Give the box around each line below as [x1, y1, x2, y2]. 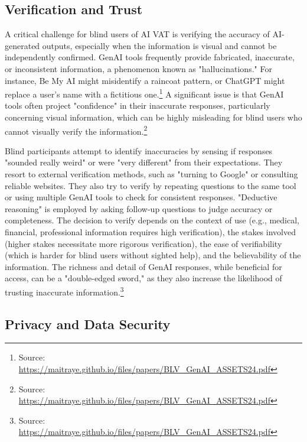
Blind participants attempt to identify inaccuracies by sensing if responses [5, 144, 273, 157]
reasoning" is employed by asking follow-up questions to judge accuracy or [5, 202, 273, 214]
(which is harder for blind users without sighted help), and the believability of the [5, 249, 301, 261]
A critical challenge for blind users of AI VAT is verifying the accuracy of [5, 28, 270, 40]
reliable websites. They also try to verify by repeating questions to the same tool [5, 179, 296, 191]
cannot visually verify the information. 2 [5, 123, 148, 137]
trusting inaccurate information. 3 [5, 284, 124, 298]
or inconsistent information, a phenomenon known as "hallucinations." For [5, 62, 272, 74]
